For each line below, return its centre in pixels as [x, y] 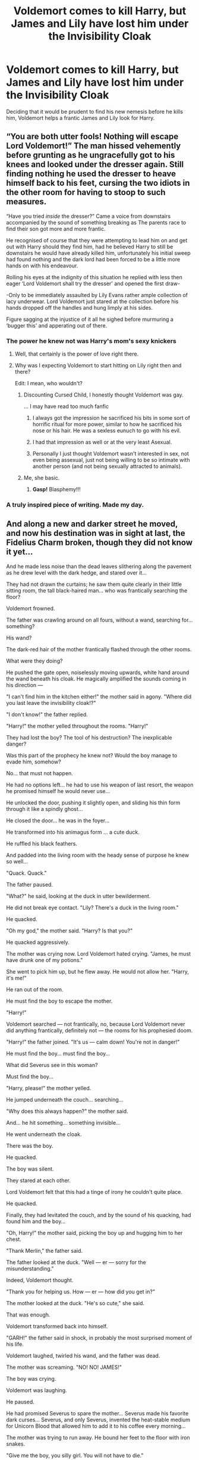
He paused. [20, 1402]
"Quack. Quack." [26, 873]
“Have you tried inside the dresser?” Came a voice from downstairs [89, 216]
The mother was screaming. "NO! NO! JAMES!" [64, 1367]
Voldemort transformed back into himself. [57, 1326]
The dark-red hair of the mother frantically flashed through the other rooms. [99, 649]
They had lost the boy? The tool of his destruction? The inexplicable [89, 737]
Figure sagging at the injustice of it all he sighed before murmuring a [90, 319]
